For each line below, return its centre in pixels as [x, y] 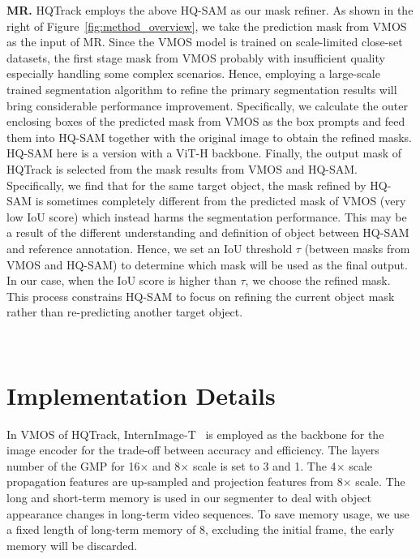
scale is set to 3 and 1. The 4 [264, 465]
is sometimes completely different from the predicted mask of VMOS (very [221, 201]
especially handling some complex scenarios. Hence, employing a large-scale [193, 73]
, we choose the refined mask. [318, 280]
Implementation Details [141, 395]
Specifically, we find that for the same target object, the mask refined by [186, 185]
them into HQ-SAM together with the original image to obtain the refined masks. [209, 137]
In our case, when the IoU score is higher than [122, 280]
